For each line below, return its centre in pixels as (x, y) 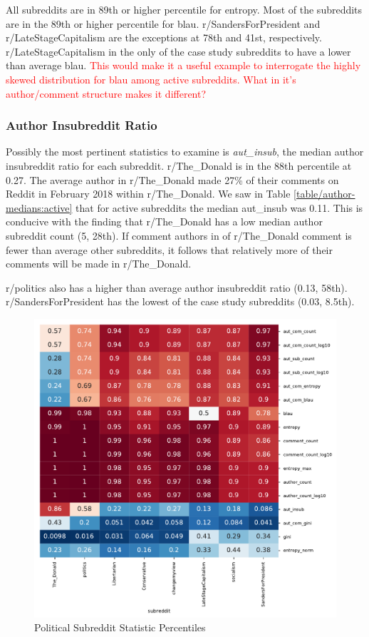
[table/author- (324, 194)
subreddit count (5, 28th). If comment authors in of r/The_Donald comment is (179, 235)
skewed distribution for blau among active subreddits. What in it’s (151, 79)
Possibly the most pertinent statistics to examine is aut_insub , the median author (185, 152)
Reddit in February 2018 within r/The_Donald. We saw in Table (148, 194)
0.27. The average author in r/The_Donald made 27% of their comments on (172, 179)
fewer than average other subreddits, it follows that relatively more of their (170, 249)
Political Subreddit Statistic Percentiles (120, 627)
